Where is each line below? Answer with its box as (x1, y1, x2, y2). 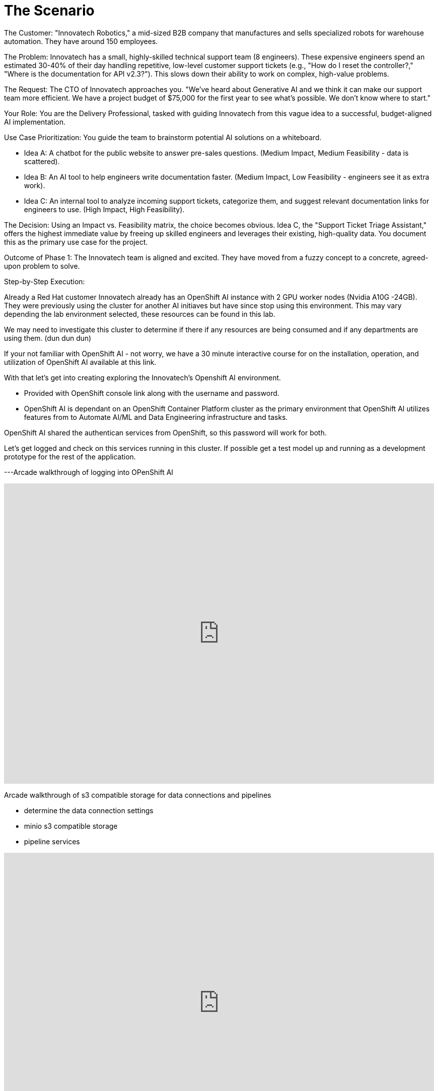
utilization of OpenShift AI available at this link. (4, 357, 156, 366)
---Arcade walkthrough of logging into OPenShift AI (4, 467, 173, 476)
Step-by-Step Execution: (4, 277, 85, 286)
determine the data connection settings (24, 806, 153, 815)
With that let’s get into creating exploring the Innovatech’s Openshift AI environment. (4, 373, 281, 382)
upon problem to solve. (4, 261, 80, 270)
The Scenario (4, 2, 94, 19)
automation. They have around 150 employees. (4, 37, 158, 46)
